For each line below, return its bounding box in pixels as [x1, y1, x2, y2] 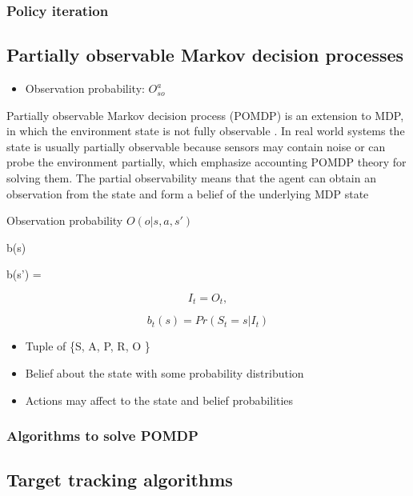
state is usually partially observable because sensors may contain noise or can [6, 138, 386, 154]
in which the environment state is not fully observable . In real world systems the [6, 122, 405, 139]
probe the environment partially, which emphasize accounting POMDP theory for [6, 154, 407, 170]
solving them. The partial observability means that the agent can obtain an [6, 170, 376, 186]
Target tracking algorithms [6, 467, 233, 492]
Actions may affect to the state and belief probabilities [25, 391, 294, 408]
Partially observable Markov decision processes [6, 42, 404, 67]
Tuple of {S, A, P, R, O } [25, 338, 150, 354]
